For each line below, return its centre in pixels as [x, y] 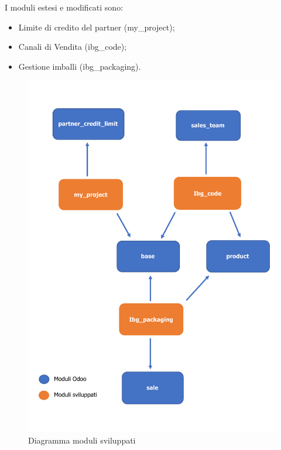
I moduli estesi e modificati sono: [64, 7]
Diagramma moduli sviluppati [82, 440]
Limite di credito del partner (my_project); [97, 27]
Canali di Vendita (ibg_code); [73, 47]
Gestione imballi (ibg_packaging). [80, 66]
